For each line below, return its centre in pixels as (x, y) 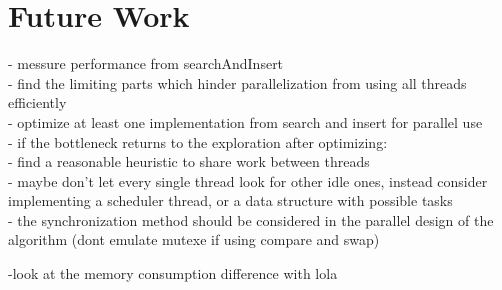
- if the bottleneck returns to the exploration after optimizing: (198, 141)
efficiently (37, 102)
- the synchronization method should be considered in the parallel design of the (251, 219)
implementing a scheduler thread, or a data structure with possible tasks (230, 200)
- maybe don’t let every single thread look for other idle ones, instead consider (248, 180)
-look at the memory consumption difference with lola (173, 273)
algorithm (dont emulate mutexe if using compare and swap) (194, 239)
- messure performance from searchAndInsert (146, 63)
